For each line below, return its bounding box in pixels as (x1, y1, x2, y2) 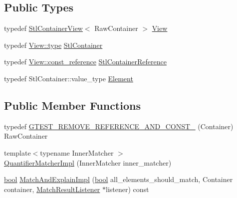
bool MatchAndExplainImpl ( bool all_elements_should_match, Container (4, 174, 233, 185)
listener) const (106, 184, 149, 194)
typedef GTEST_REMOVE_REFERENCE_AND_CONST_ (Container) (4, 121, 234, 131)
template (4, 147, 31, 158)
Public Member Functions (4, 97, 141, 113)
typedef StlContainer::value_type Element (4, 73, 133, 83)
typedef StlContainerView (4, 23, 83, 33)
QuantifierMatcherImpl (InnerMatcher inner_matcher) (4, 157, 172, 168)
